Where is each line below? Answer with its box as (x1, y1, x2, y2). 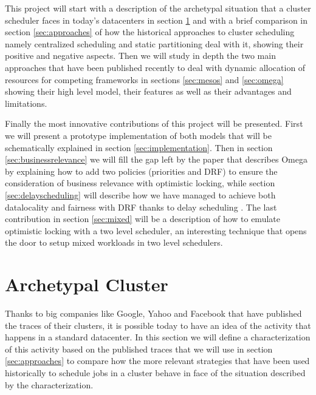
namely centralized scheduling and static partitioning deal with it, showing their (5, 37, 304, 50)
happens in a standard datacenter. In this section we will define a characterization (5, 331, 311, 343)
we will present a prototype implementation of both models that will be (5, 129, 272, 141)
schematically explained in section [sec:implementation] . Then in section (5, 141, 273, 154)
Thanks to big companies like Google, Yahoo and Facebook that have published (5, 307, 302, 319)
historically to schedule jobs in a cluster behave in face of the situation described (5, 366, 306, 379)
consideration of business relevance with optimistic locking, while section (5, 177, 275, 189)
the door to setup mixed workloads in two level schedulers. (5, 236, 223, 249)
